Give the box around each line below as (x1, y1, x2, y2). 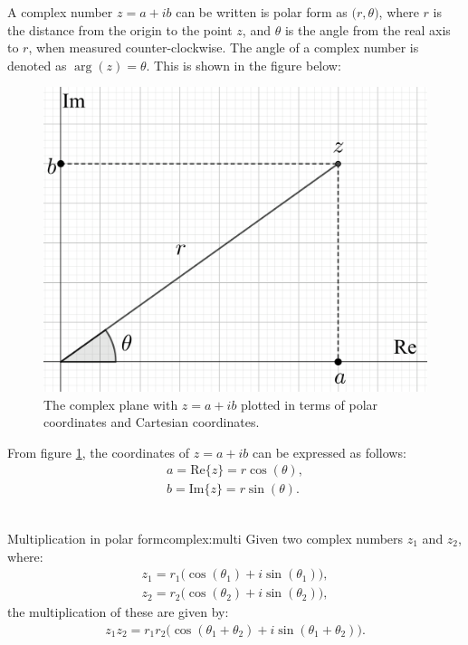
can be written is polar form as (176, 3, 348, 21)
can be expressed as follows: (252, 442, 406, 461)
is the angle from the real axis (284, 20, 451, 39)
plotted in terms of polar (241, 394, 378, 413)
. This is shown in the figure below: (146, 55, 341, 74)
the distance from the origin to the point (7, 20, 233, 39)
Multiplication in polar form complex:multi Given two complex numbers (7, 529, 404, 548)
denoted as (7, 55, 67, 74)
